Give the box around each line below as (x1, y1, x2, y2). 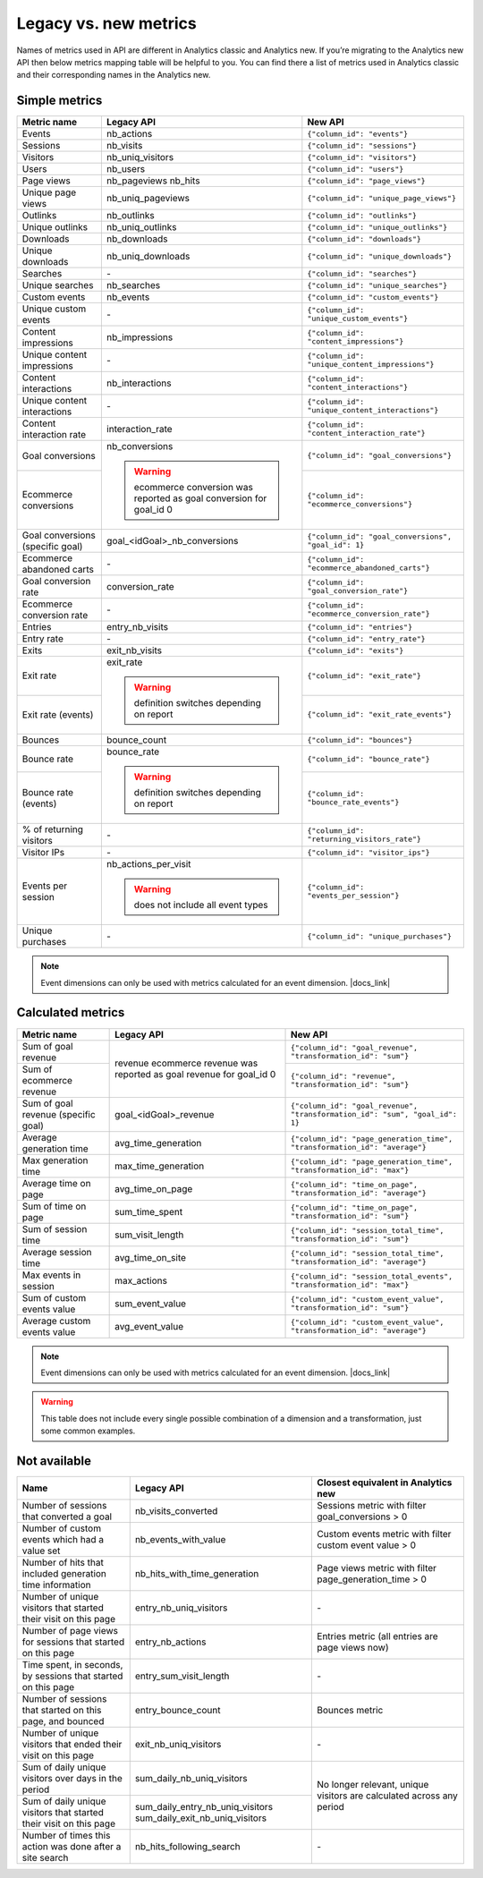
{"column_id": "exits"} (307, 645, 404, 655)
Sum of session (21, 1222, 88, 1235)
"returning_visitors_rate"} (307, 835, 422, 845)
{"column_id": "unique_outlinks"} (307, 222, 448, 232)
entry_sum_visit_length (134, 1670, 230, 1682)
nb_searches (106, 279, 161, 292)
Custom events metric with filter (317, 1528, 452, 1540)
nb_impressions (106, 331, 174, 344)
